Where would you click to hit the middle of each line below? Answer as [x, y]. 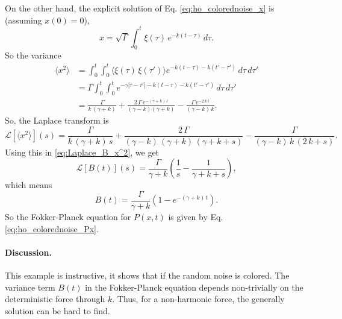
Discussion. [28, 252]
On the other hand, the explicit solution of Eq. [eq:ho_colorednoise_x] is [140, 8]
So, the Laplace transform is [57, 120]
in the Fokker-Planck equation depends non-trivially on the [194, 287]
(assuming [23, 20]
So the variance [33, 55]
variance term [30, 287]
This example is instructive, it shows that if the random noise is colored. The [147, 275]
